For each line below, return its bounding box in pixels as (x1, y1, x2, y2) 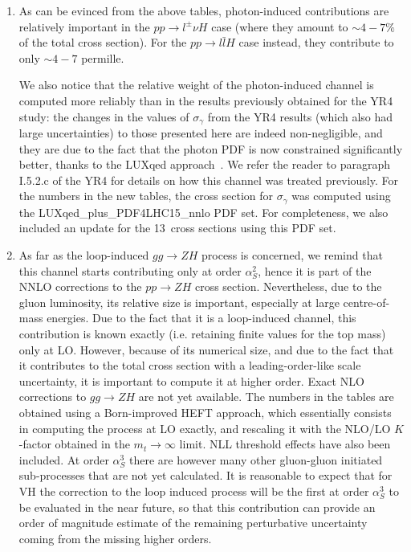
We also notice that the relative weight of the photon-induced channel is (18, 76, 374, 93)
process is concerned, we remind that (201, 247, 383, 264)
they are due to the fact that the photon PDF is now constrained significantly (18, 140, 403, 157)
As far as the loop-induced (18, 247, 149, 264)
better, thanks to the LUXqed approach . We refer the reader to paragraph (18, 156, 391, 173)
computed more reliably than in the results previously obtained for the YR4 (18, 92, 393, 108)
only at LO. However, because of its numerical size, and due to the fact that (18, 341, 394, 358)
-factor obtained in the (18, 435, 130, 452)
